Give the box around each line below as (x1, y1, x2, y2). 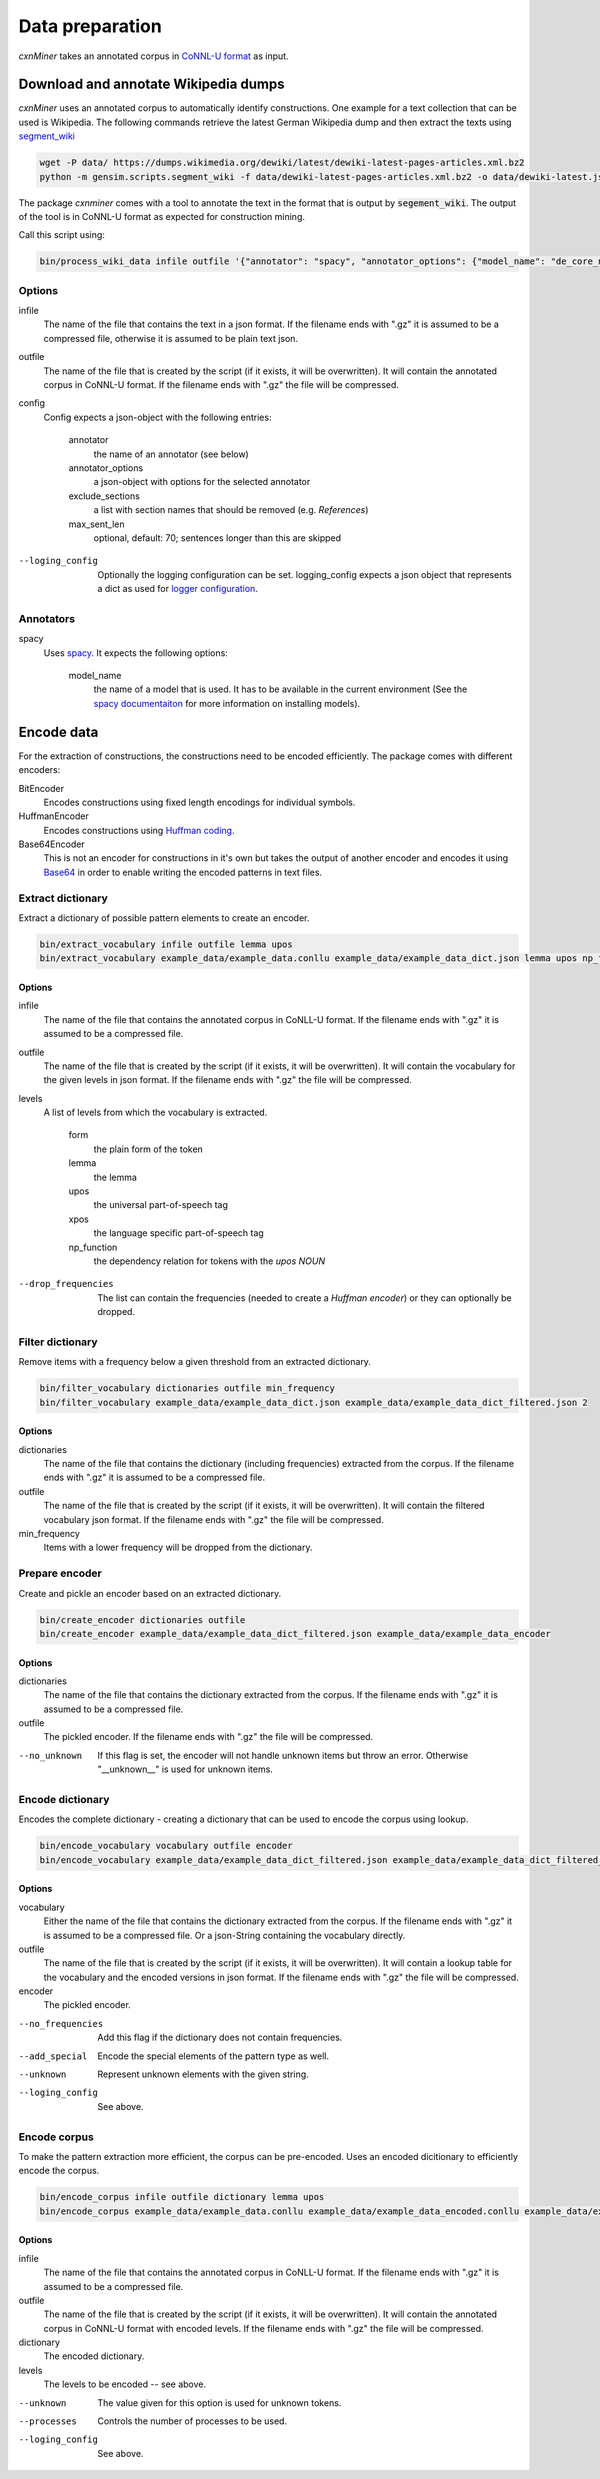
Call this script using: (18, 229, 105, 241)
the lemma (93, 1171, 137, 1183)
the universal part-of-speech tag (93, 1199, 229, 1211)
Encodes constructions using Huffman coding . (43, 824, 235, 836)
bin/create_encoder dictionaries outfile (39, 1614, 246, 1625)
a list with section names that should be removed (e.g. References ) (93, 504, 369, 516)
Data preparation (18, 15, 162, 37)
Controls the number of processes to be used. (97, 2415, 288, 2427)
